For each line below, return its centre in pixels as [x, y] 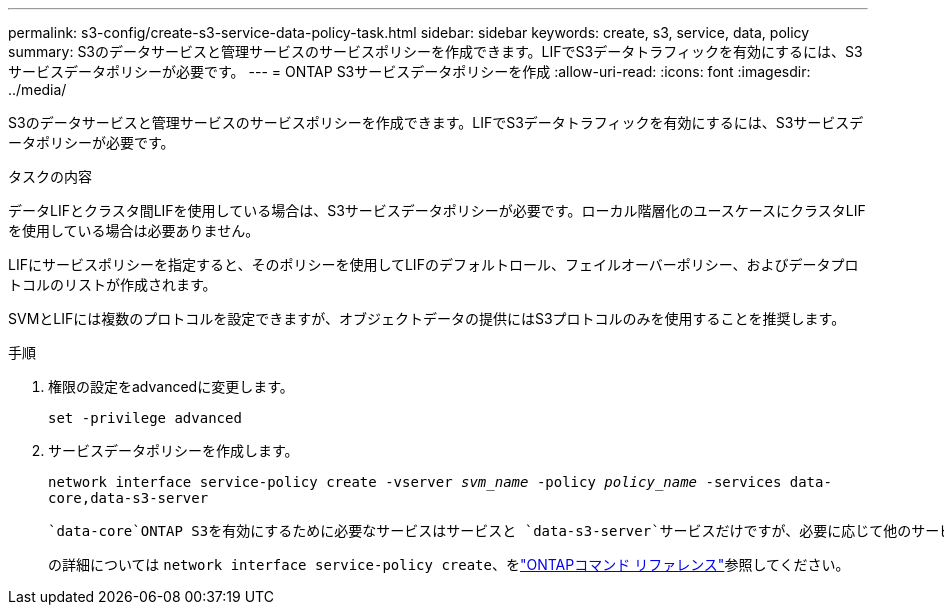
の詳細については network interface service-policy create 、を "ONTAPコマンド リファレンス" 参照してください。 [449, 564]
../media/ [37, 89]
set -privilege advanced [145, 418]
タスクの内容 [50, 176]
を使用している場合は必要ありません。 [134, 230]
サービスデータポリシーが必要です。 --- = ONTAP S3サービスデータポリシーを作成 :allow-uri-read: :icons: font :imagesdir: [409, 71]
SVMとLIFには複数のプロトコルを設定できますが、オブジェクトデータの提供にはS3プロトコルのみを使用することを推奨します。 [427, 318]
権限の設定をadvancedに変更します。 [171, 386]
